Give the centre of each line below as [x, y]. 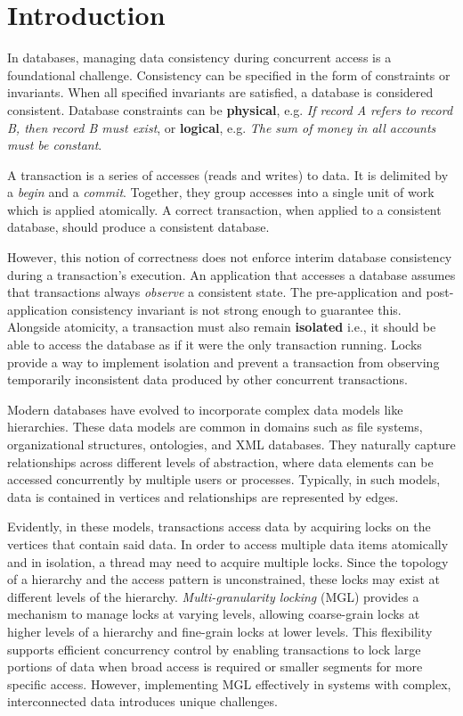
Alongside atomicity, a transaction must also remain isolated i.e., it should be [222, 327]
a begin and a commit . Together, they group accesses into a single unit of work [221, 192]
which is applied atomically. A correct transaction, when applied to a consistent [224, 209]
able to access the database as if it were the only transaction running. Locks [215, 345]
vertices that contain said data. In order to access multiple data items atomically [228, 543]
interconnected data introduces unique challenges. [142, 701]
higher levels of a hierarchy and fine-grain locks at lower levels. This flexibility [220, 631]
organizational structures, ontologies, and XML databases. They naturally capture [231, 444]
